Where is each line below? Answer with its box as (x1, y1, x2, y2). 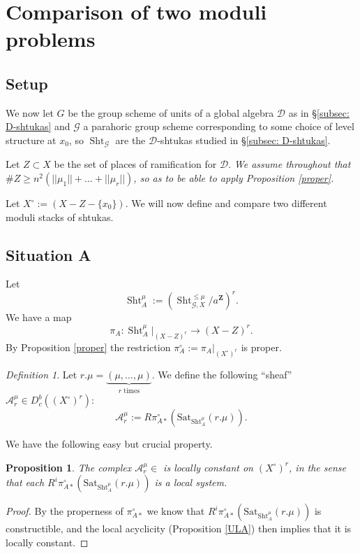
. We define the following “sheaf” (151, 367, 292, 381)
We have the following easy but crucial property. (6, 436, 213, 451)
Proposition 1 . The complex (6, 460, 132, 474)
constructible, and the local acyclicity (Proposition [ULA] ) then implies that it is (6, 521, 352, 536)
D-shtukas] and (6, 119, 70, 134)
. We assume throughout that (228, 157, 351, 171)
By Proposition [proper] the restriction (6, 339, 171, 354)
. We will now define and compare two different (125, 196, 327, 210)
